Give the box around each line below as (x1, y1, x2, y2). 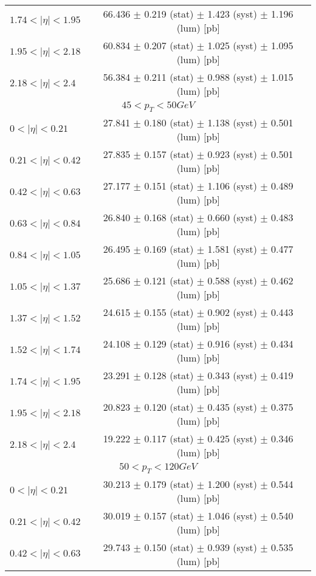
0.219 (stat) (144, 7, 194, 21)
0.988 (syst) (207, 70, 257, 84)
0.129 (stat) (144, 337, 194, 351)
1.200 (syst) (207, 477, 257, 492)
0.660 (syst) (207, 210, 257, 225)
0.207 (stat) (144, 38, 194, 52)
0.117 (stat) (144, 431, 194, 446)
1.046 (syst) (207, 509, 257, 523)
